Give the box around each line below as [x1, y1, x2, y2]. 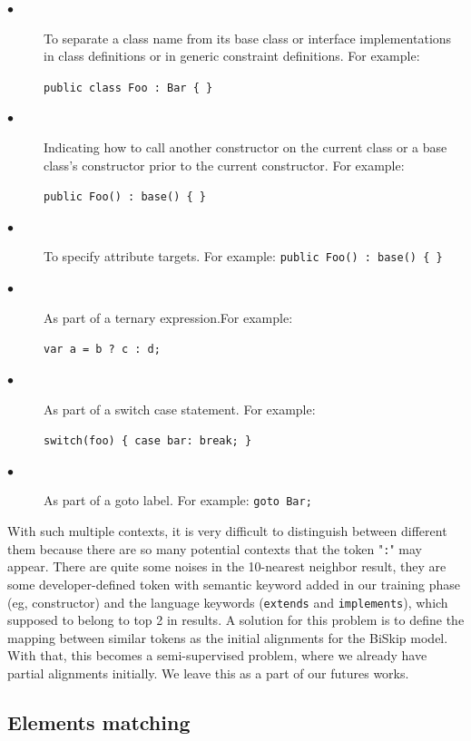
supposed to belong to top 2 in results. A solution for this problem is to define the [7, 610, 465, 629]
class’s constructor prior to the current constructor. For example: [44, 155, 405, 174]
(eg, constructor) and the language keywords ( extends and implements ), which [7, 592, 448, 611]
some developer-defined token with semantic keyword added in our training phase [7, 574, 460, 593]
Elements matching [7, 707, 191, 736]
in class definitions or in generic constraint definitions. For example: [44, 46, 420, 65]
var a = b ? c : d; [44, 343, 161, 356]
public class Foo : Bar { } [44, 81, 213, 94]
